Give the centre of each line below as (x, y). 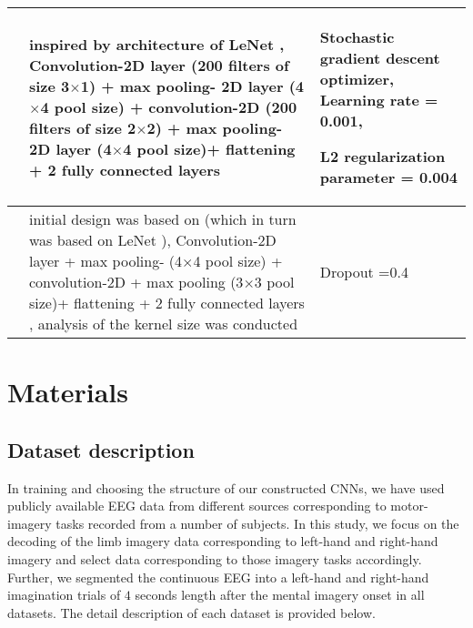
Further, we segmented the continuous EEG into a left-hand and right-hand (218, 577)
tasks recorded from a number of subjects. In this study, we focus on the (257, 523)
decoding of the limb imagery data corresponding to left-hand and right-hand (223, 541)
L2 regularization (382, 156)
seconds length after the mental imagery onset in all (280, 595)
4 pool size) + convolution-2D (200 (169, 107)
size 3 (50, 86)
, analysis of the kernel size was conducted (164, 324)
